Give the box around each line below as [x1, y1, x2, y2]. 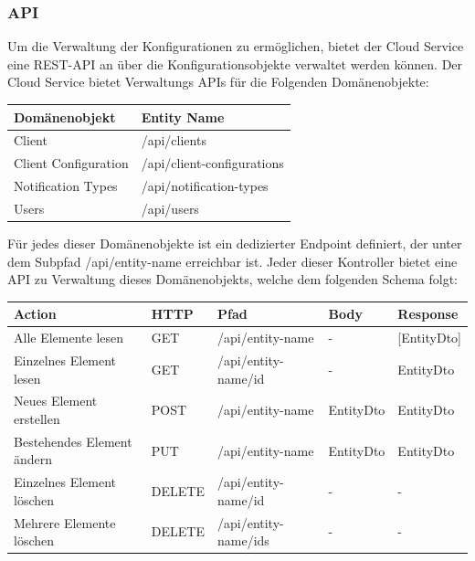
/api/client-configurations [141, 153, 284, 173]
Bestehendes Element [14, 431, 132, 450]
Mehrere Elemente [14, 513, 116, 532]
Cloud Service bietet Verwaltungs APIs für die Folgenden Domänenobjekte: [7, 72, 429, 91]
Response [397, 304, 459, 323]
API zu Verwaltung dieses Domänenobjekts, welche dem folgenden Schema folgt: [7, 270, 458, 289]
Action [14, 304, 57, 323]
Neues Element [14, 391, 98, 410]
